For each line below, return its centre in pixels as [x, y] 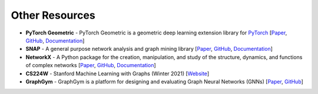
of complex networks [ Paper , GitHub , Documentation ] [91, 65]
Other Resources [53, 15]
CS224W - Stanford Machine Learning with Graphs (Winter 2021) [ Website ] [117, 74]
